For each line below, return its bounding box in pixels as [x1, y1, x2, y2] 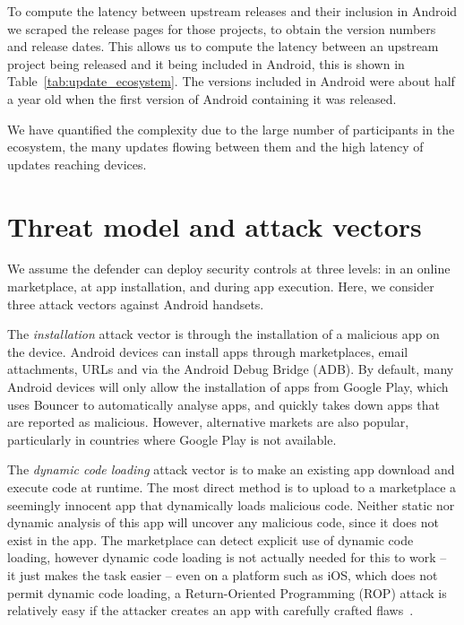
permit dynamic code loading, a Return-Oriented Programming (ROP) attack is [7, 583, 447, 602]
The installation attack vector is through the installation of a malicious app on [7, 325, 440, 343]
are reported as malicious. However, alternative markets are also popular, [7, 412, 409, 431]
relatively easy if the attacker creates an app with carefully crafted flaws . [7, 601, 414, 620]
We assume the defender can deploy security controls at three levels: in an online [7, 259, 451, 278]
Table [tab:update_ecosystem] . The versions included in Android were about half [7, 72, 455, 91]
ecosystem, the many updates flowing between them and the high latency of [7, 137, 424, 156]
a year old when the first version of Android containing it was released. [7, 89, 397, 108]
